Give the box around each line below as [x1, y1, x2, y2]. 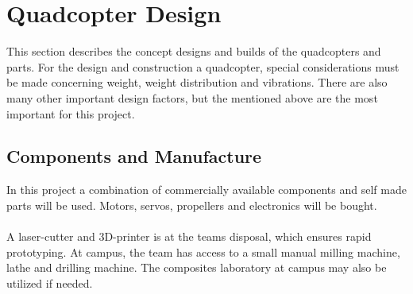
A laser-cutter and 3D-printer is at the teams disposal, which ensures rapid [6, 228, 372, 245]
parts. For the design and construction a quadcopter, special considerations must [6, 58, 399, 75]
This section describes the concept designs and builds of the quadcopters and [6, 43, 381, 60]
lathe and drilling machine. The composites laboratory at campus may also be [6, 259, 387, 276]
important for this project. [6, 105, 135, 122]
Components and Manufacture [6, 144, 262, 168]
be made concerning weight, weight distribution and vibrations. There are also [6, 74, 388, 91]
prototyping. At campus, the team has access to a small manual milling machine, [6, 243, 400, 260]
